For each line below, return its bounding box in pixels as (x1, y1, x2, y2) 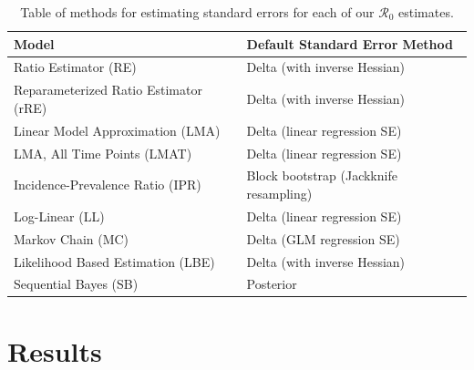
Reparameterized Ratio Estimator (14, 80, 202, 99)
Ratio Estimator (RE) (14, 57, 137, 77)
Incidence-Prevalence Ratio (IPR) (14, 175, 201, 194)
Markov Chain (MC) (14, 229, 129, 248)
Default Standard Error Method (246, 34, 453, 53)
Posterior (246, 274, 297, 293)
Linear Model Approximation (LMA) (14, 120, 221, 139)
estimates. (397, 3, 454, 21)
